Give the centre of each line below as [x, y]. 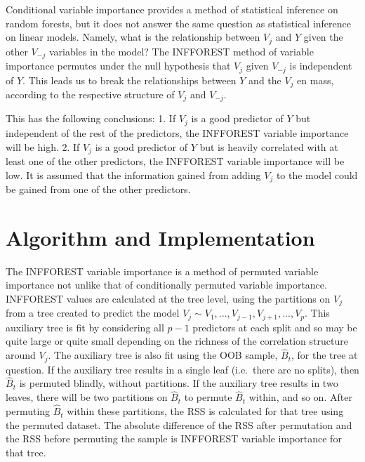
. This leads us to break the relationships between [130, 80]
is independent [321, 66]
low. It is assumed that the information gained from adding [133, 174]
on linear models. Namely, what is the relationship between [133, 37]
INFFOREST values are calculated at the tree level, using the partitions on [168, 298]
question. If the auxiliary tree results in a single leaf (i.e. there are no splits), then [182, 369]
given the [323, 37]
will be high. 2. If [43, 146]
